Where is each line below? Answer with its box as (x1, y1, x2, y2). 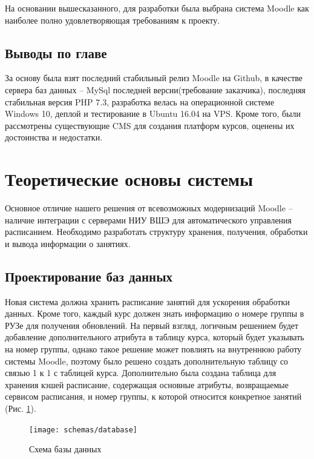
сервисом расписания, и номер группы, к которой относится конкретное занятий (5, 390, 302, 403)
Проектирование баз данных (5, 266, 173, 285)
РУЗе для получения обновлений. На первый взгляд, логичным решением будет (5, 319, 299, 331)
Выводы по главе (5, 43, 107, 62)
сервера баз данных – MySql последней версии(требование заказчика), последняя (5, 83, 306, 96)
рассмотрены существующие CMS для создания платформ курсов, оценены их (5, 119, 295, 131)
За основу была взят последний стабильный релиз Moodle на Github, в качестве (5, 71, 303, 84)
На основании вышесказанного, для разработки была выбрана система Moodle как (5, 2, 309, 14)
